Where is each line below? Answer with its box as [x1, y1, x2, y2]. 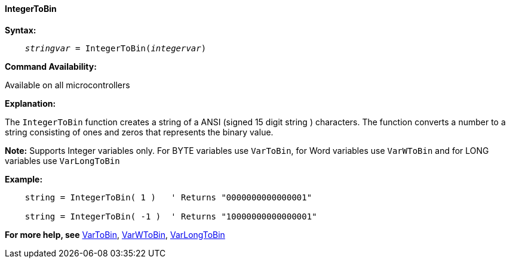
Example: [5, 174, 43, 184]
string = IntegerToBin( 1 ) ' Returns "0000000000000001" [24, 192, 312, 202]
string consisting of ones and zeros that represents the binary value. [5, 126, 274, 137]
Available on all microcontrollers [5, 79, 130, 90]
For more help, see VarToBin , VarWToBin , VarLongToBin [5, 229, 225, 240]
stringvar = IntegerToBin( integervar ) [24, 43, 207, 53]
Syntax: [5, 24, 36, 35]
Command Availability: [5, 61, 97, 72]
